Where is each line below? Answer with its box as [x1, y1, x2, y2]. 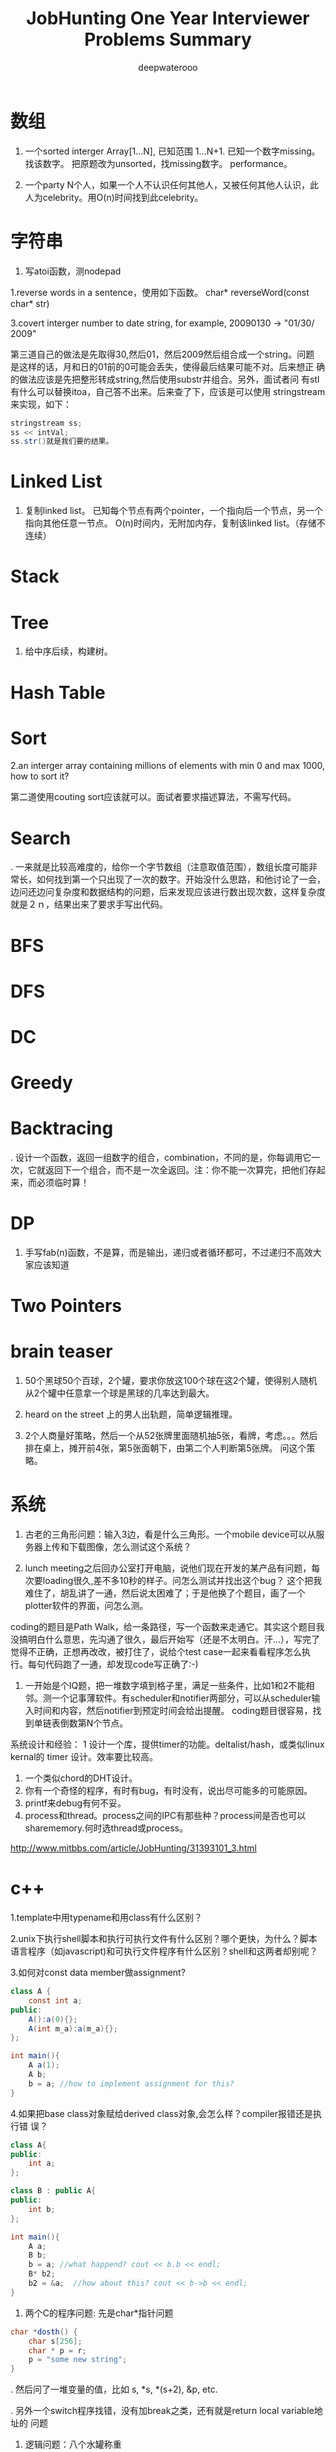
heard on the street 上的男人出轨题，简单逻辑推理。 [24, 1408, 238, 1421]
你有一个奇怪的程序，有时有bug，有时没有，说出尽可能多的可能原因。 [24, 1785, 313, 1797]
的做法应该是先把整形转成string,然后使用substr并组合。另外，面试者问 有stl [10, 373, 320, 385]
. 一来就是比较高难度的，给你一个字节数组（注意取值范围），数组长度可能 [10, 861, 309, 873]
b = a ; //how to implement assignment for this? [28, 2078, 235, 2089]
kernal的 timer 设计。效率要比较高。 [10, 1751, 159, 1763]
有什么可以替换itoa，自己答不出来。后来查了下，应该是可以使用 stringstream [10, 385, 326, 397]
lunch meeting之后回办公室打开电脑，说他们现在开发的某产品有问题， [24, 1562, 312, 1574]
